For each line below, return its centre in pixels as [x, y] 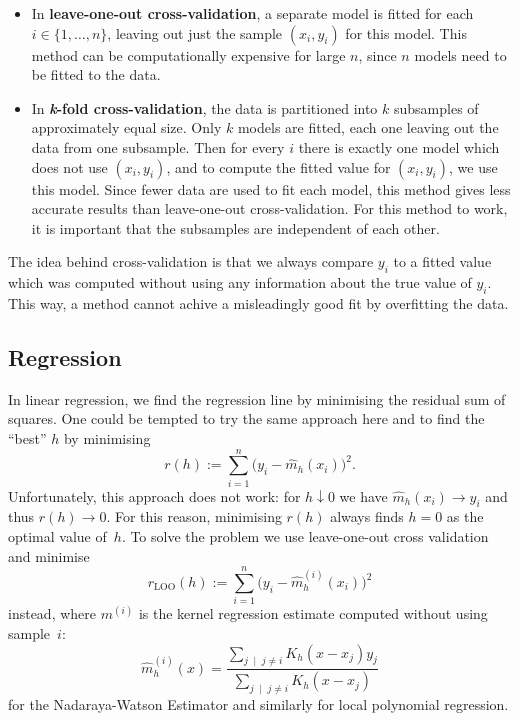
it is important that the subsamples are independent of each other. [235, 227]
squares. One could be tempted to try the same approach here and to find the [246, 418]
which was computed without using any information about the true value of [240, 282]
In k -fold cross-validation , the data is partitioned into [204, 107]
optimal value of [57, 536]
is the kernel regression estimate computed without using [313, 613]
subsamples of [436, 107]
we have [363, 495]
